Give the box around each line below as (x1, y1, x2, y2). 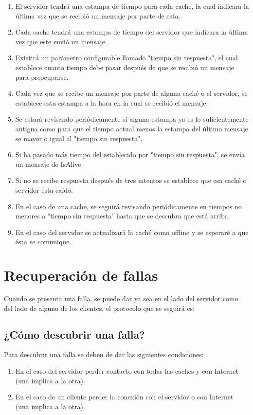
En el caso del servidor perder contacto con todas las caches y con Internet (15, 365, 238, 376)
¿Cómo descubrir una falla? (4, 326, 145, 342)
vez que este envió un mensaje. (15, 36, 107, 46)
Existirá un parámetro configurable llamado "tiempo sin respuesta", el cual (15, 53, 238, 63)
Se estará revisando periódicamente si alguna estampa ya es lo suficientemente (15, 114, 249, 124)
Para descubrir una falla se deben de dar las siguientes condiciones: (4, 349, 204, 360)
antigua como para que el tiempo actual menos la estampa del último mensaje (15, 123, 248, 133)
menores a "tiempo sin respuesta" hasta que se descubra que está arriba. (15, 211, 230, 221)
